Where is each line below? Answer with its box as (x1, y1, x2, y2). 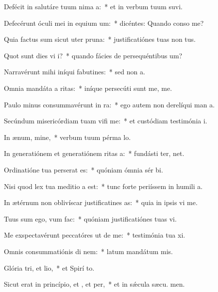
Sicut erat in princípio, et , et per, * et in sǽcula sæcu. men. (4, 279, 185, 289)
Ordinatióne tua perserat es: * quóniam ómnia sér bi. (4, 164, 163, 174)
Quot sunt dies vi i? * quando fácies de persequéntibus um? (4, 50, 183, 60)
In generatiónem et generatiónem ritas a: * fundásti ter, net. (4, 148, 184, 158)
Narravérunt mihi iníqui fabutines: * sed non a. (4, 67, 145, 77)
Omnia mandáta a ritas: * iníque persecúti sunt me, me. (4, 83, 172, 93)
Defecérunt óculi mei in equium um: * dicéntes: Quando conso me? (4, 17, 204, 28)
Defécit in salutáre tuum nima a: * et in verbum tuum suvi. (4, 1, 183, 11)
